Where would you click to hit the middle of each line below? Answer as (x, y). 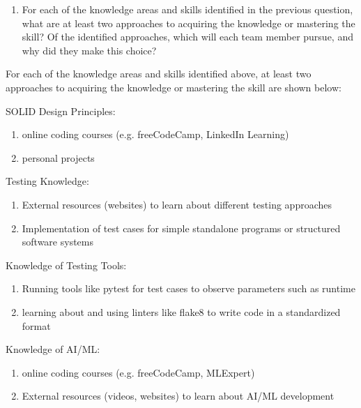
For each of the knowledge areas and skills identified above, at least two (159, 74)
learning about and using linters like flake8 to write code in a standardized (181, 311)
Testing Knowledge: (47, 181)
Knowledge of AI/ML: (53, 349)
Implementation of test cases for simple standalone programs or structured (181, 228)
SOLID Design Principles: (61, 111)
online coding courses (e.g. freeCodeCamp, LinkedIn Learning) (155, 134)
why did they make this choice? (89, 50)
